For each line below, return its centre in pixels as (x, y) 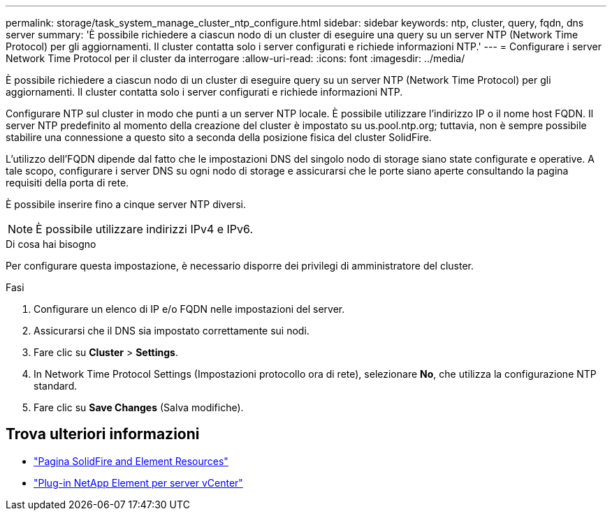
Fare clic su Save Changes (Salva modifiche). (139, 407)
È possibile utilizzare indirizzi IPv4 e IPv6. (145, 229)
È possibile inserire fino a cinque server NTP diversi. (126, 204)
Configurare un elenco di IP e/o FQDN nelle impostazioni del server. (189, 309)
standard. (56, 386)
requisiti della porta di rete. (67, 183)
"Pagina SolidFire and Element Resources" (131, 461)
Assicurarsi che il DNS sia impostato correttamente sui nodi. (172, 331)
